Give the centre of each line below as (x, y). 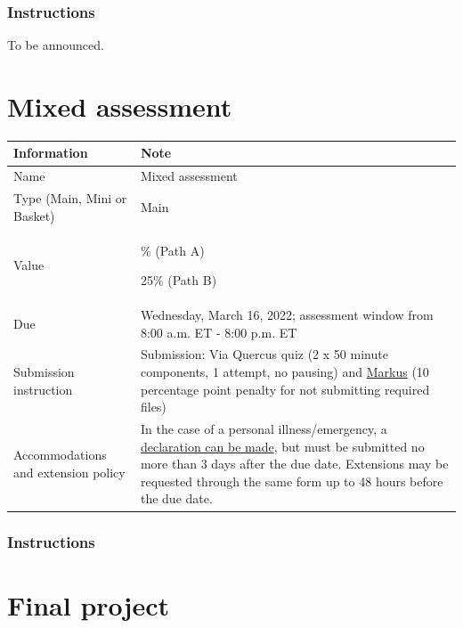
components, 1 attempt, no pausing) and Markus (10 (284, 372)
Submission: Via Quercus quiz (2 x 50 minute (264, 354)
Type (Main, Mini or (70, 198)
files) (153, 407)
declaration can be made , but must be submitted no (282, 446)
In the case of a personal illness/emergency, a (264, 429)
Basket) (34, 215)
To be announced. (56, 45)
